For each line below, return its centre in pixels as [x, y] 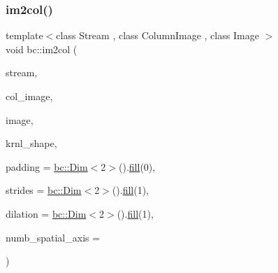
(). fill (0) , [137, 166]
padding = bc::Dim [47, 166]
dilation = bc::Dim [46, 213]
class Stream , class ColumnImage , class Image [158, 35]
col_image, [29, 96]
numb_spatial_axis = [53, 237]
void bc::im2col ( [42, 49]
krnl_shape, [31, 143]
